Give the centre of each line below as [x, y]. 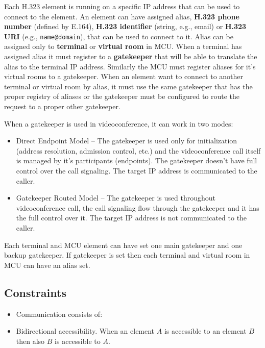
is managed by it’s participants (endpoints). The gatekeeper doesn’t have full [137, 160]
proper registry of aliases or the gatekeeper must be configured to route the [122, 96]
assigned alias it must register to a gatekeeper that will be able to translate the [131, 56]
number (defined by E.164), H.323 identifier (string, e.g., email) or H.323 [125, 26]
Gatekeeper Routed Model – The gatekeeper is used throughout [116, 198]
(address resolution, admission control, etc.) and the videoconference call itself [138, 150]
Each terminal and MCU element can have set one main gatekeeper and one [123, 245]
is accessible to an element [205, 331]
